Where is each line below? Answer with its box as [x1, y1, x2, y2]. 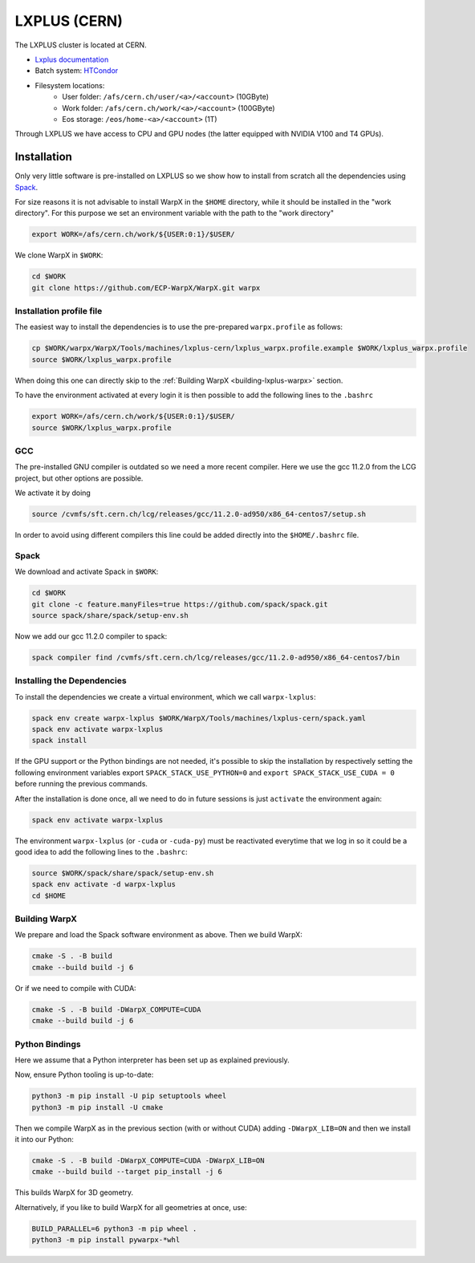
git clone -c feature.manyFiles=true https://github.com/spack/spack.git [31, 599, 328, 609]
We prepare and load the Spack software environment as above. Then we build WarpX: [14, 930, 302, 940]
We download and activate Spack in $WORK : [14, 567, 159, 577]
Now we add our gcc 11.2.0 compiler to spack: [14, 631, 168, 641]
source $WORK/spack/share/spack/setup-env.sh [31, 868, 214, 878]
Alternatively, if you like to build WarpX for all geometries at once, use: [14, 1202, 248, 1212]
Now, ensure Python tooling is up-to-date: [14, 1070, 154, 1079]
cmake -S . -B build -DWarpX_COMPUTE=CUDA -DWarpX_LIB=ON [31, 1156, 265, 1165]
